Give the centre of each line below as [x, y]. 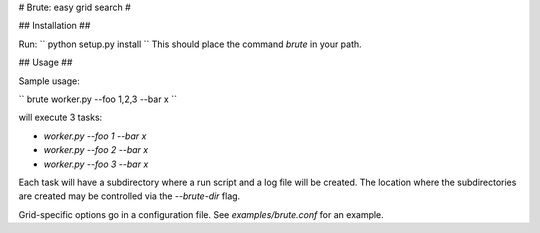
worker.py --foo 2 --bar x [96, 150]
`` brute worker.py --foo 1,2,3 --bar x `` [97, 99]
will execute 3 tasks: [60, 117]
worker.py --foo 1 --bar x [95, 136]
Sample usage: [49, 81]
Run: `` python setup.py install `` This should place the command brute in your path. [190, 44]
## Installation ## [54, 26]
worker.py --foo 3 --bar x [96, 164]
